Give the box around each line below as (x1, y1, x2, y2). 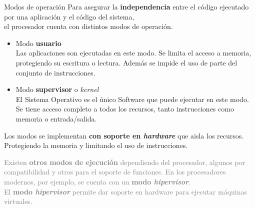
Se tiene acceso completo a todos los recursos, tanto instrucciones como (15, 103, 234, 114)
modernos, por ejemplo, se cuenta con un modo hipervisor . (4, 176, 191, 186)
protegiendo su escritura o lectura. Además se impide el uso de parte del (15, 57, 237, 67)
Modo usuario (15, 37, 61, 48)
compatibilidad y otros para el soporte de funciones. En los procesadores (4, 166, 226, 177)
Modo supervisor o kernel (15, 84, 99, 94)
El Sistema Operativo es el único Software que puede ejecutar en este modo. (15, 93, 249, 104)
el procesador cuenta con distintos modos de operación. (4, 21, 173, 31)
